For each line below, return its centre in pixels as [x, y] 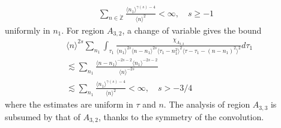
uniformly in [28, 30]
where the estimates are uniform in [69, 104]
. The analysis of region [207, 104]
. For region [83, 30]
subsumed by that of [43, 116]
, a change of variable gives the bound [192, 30]
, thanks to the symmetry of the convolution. [181, 116]
